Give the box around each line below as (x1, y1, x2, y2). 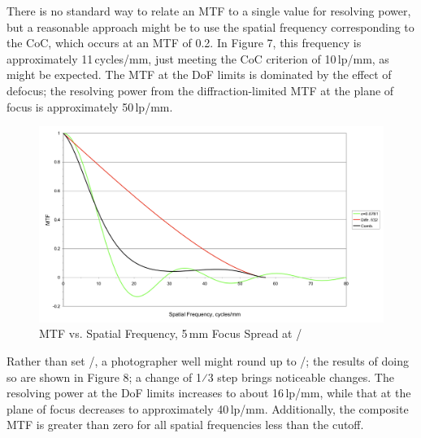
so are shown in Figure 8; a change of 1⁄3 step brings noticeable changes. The (7, 368, 394, 385)
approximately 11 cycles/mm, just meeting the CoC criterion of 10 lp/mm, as (7, 50, 389, 67)
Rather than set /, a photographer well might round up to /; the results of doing (7, 352, 409, 369)
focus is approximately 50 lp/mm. (7, 98, 173, 115)
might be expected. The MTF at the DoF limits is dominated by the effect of (7, 66, 392, 83)
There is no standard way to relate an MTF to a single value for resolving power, (7, 2, 411, 19)
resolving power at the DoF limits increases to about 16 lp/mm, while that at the (7, 384, 411, 401)
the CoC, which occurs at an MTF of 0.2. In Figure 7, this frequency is (7, 34, 362, 51)
